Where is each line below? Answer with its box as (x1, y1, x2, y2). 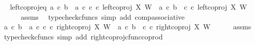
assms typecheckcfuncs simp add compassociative (20, 11, 185, 22)
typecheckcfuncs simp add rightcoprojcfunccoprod (4, 31, 163, 41)
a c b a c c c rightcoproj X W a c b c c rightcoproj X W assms (4, 21, 251, 32)
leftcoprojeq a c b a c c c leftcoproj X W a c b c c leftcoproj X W (10, 2, 247, 12)
